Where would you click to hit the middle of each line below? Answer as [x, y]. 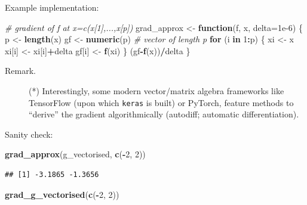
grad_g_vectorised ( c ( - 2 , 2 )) [62, 194]
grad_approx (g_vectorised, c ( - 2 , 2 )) [75, 154]
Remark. [20, 71]
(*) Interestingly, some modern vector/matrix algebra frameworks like [156, 90]
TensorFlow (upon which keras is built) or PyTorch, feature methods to [161, 102]
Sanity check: [29, 134]
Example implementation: [52, 7]
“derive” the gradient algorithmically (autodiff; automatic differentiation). [164, 114]
